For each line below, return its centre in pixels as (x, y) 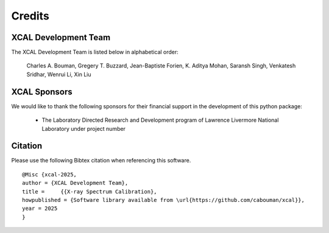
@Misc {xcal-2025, (50, 174)
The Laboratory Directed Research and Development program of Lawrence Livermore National (160, 120)
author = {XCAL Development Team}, (75, 183)
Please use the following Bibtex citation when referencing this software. (101, 161)
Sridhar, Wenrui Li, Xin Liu (59, 74)
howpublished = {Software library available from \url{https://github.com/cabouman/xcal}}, (163, 200)
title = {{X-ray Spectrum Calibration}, (90, 191)
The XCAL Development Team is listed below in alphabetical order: (95, 52)
